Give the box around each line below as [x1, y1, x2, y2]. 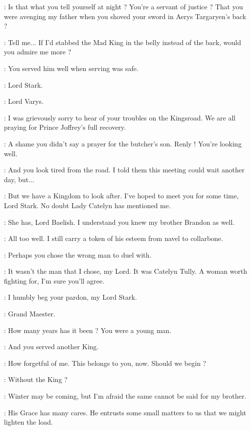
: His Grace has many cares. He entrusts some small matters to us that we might [4, 407, 247, 417]
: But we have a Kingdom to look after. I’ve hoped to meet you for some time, [4, 191, 239, 201]
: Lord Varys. [4, 96, 44, 106]
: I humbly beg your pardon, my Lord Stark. [4, 292, 137, 302]
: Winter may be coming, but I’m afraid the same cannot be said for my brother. [4, 391, 247, 401]
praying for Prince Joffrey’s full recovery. [4, 122, 126, 132]
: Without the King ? [4, 374, 68, 384]
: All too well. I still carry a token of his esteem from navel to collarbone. [4, 233, 223, 243]
